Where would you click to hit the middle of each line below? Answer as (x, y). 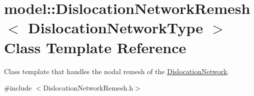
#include (18, 88)
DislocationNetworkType (116, 28)
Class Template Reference (95, 47)
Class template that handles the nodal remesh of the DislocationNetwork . (117, 71)
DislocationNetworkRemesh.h (88, 88)
